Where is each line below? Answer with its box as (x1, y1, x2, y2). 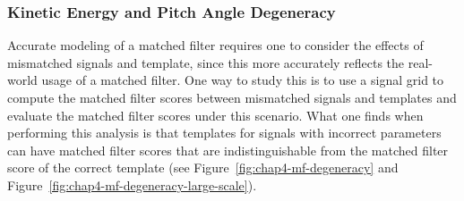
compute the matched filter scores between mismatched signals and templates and (7, 88, 457, 106)
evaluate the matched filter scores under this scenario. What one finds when (7, 105, 424, 124)
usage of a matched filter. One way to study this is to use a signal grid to (41, 71, 444, 89)
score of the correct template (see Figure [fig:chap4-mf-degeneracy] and (7, 158, 399, 177)
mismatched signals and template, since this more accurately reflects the (7, 53, 405, 71)
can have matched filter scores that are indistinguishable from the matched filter (7, 140, 449, 159)
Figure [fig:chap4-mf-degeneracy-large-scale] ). (7, 175, 257, 194)
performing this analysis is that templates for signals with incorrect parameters (7, 123, 442, 142)
